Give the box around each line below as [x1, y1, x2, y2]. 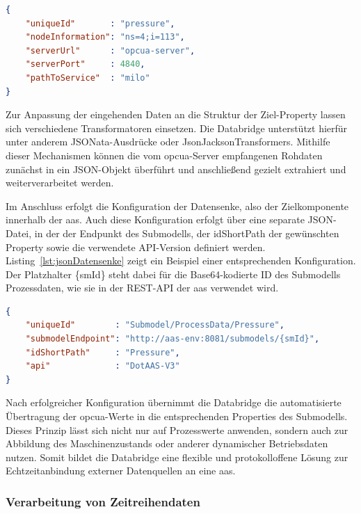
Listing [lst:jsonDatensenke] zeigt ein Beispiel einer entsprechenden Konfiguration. [6, 253, 356, 268]
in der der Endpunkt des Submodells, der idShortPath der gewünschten [34, 225, 339, 240]
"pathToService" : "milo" [25, 72, 150, 83]
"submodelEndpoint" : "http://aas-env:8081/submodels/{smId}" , [25, 334, 320, 344]
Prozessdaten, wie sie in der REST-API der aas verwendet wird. [6, 280, 279, 295]
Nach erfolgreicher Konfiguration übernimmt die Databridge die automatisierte [6, 395, 342, 410]
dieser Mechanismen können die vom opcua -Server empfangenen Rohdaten [6, 147, 323, 162]
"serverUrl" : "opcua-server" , [25, 45, 195, 56]
